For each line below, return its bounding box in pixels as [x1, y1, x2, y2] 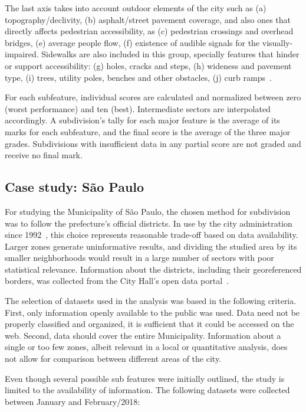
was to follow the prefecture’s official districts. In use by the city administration [5, 217, 292, 229]
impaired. [5, 48, 39, 60]
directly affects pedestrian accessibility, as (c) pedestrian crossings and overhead [5, 25, 294, 37]
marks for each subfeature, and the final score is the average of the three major [5, 125, 291, 138]
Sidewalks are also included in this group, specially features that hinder [41, 48, 300, 60]
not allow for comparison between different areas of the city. [5, 352, 222, 365]
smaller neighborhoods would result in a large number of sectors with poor [5, 251, 274, 264]
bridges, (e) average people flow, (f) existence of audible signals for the [5, 36, 260, 48]
